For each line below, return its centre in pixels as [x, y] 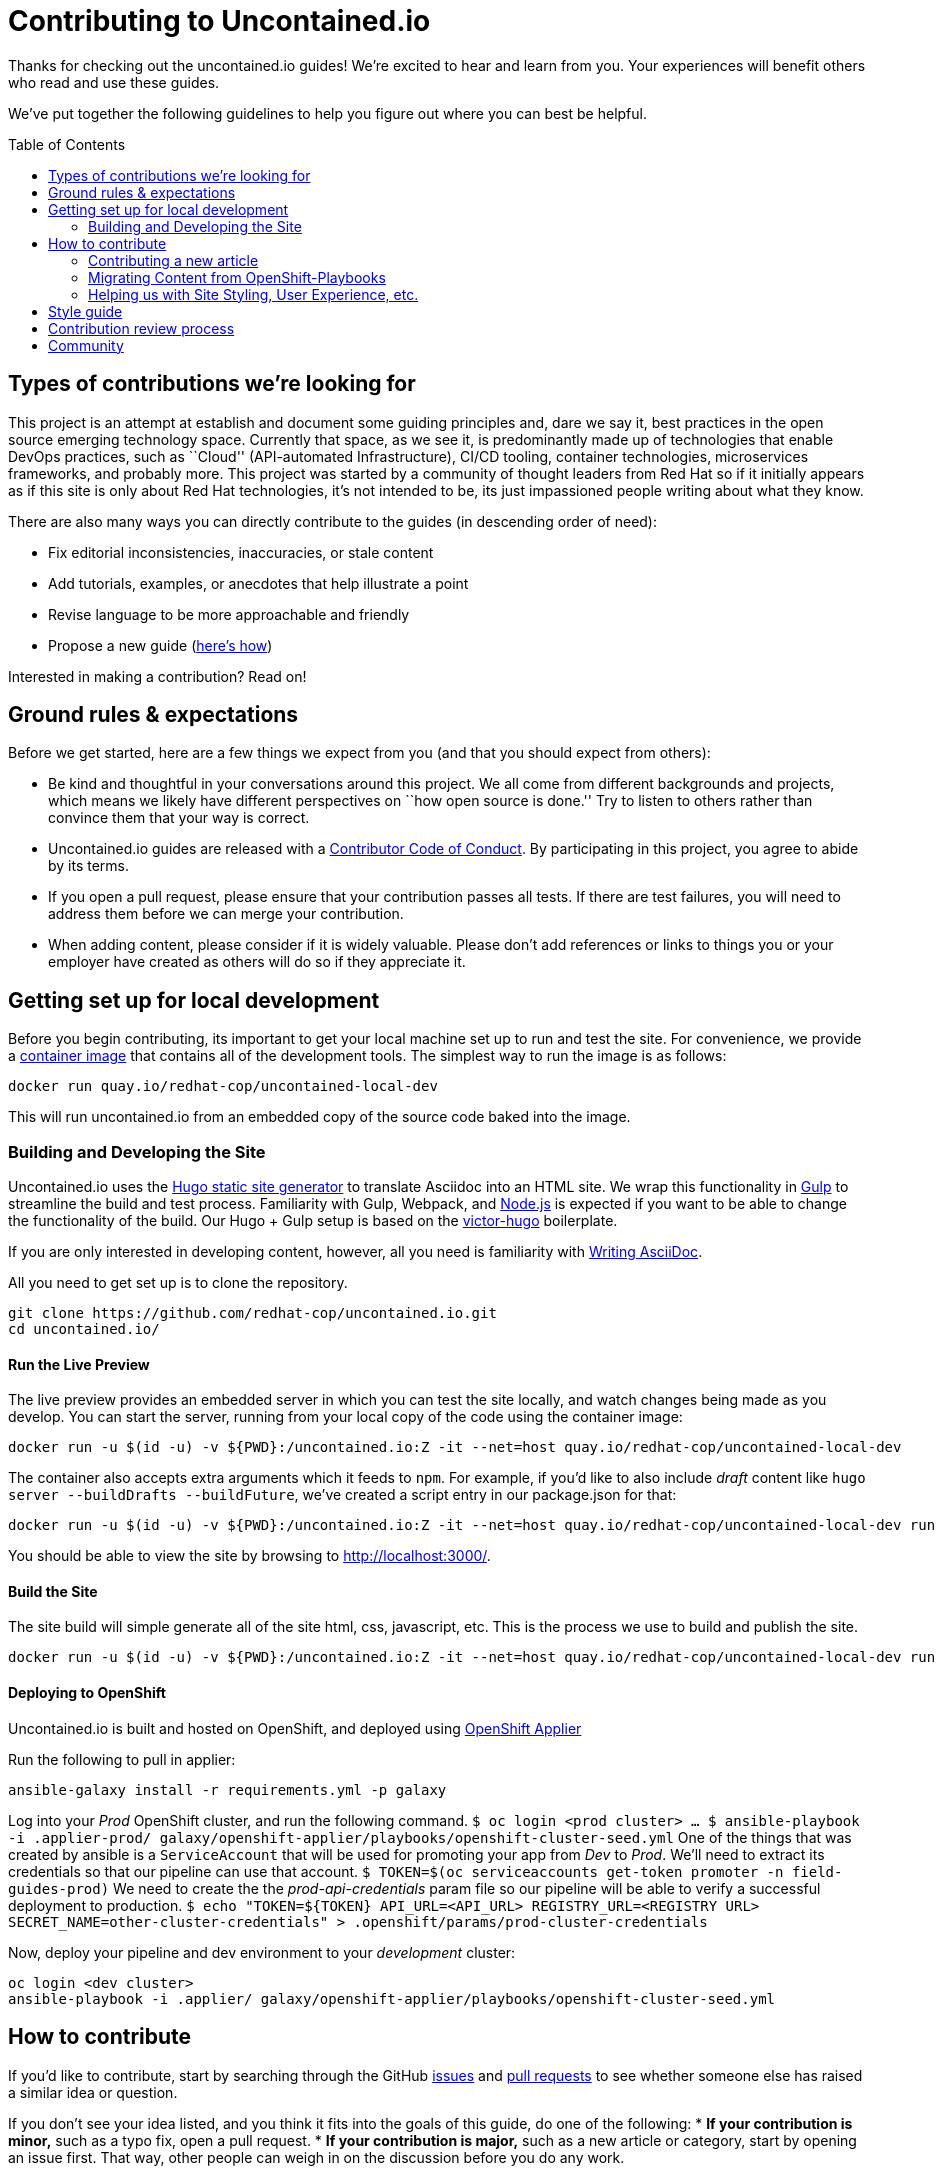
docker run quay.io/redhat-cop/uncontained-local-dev [223, 1086]
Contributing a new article [173, 260]
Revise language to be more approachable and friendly [229, 614]
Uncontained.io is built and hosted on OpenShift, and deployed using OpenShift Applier [295, 1728]
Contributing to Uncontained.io [219, 21]
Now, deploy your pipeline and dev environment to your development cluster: [262, 1952]
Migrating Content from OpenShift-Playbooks [237, 277]
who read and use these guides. [114, 82]
